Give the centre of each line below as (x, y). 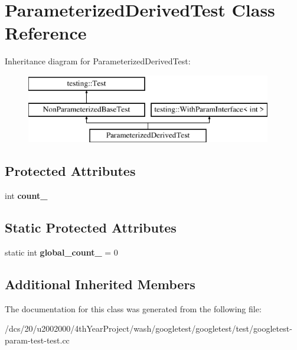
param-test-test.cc (37, 340)
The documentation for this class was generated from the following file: (133, 308)
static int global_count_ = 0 (61, 252)
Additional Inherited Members (100, 284)
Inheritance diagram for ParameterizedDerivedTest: (98, 61)
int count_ (26, 196)
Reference (46, 33)
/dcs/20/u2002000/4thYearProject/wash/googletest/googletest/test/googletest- (148, 328)
